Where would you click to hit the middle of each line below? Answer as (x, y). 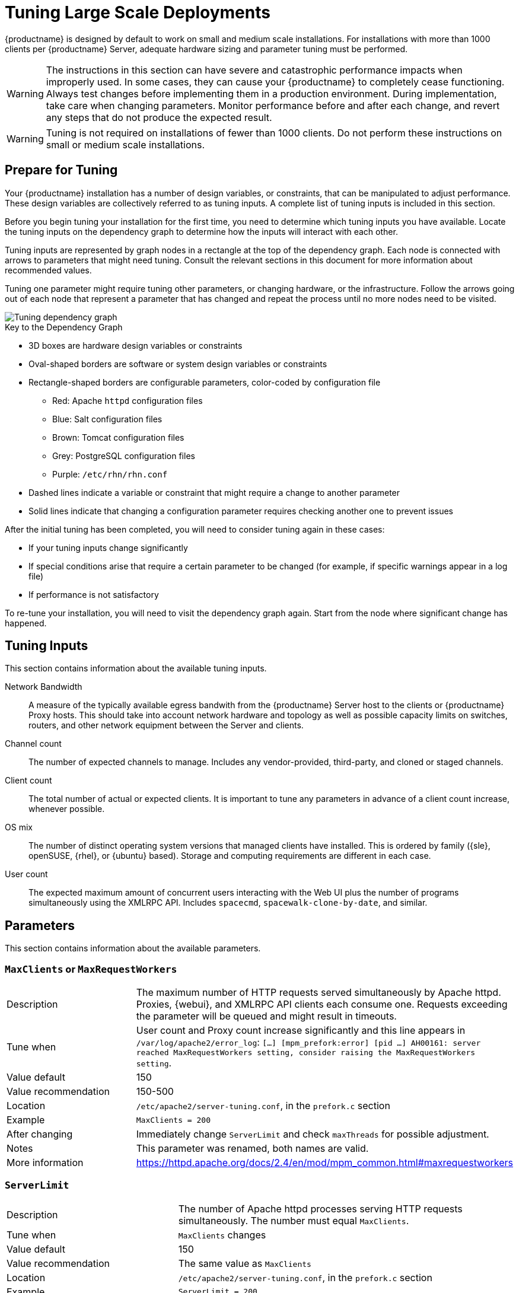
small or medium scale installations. (125, 144)
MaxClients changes (222, 1235)
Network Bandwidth (44, 687)
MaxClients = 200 (173, 1120)
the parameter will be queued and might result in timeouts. (266, 1016)
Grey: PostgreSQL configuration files (124, 456)
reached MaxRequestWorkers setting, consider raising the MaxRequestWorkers (306, 1053)
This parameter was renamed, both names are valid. (252, 1149)
